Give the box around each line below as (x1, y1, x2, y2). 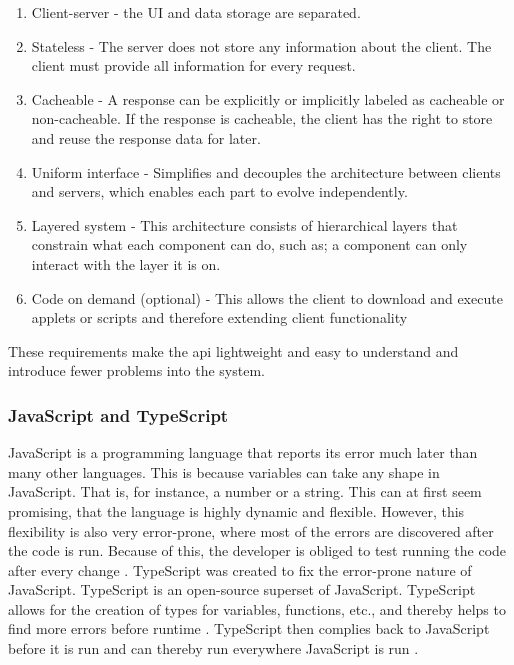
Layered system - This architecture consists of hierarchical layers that (31, 214, 458, 235)
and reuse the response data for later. (31, 127, 261, 148)
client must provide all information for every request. (31, 55, 356, 76)
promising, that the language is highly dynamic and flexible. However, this (8, 500, 465, 521)
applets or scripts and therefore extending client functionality (31, 307, 408, 328)
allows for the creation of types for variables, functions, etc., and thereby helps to (8, 598, 506, 619)
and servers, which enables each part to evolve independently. (31, 181, 408, 202)
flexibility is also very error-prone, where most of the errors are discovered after (8, 520, 494, 541)
